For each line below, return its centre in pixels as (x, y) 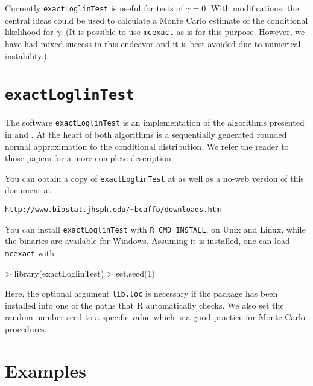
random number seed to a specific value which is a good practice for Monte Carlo (155, 317)
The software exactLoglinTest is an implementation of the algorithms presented (155, 122)
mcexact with (30, 252)
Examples (46, 370)
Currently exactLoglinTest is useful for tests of (94, 8)
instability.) (26, 55)
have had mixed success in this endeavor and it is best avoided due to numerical (153, 43)
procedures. (26, 329)
